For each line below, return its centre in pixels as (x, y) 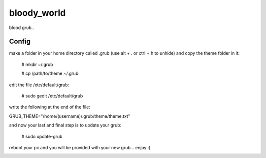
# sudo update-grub (42, 136)
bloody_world (37, 13)
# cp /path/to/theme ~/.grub (50, 73)
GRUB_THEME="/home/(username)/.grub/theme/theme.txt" (70, 116)
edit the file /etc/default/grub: (39, 85)
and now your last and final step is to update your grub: (65, 125)
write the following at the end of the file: (50, 107)
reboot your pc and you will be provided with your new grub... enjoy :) (80, 147)
